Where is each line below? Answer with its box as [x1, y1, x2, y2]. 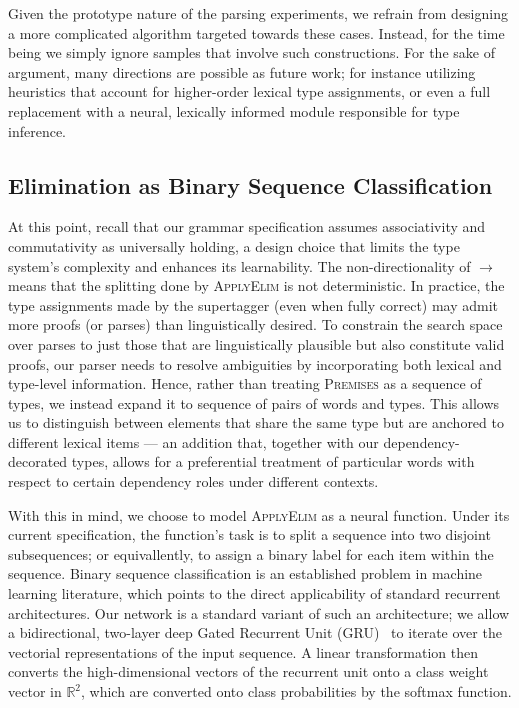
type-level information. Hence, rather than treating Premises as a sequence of [8, 373, 482, 394]
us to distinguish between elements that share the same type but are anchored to [8, 412, 504, 433]
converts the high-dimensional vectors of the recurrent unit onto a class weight [8, 661, 489, 682]
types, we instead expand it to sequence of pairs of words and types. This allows [8, 392, 500, 413]
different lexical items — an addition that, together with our [8, 431, 379, 452]
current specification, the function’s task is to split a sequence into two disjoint [8, 524, 491, 545]
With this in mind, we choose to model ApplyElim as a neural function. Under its [8, 504, 510, 525]
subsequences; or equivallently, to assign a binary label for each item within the [8, 543, 494, 564]
